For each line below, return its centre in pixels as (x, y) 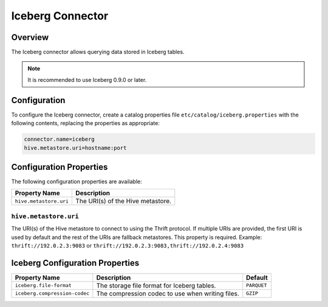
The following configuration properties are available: (77, 181)
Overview (30, 37)
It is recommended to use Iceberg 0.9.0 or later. (87, 79)
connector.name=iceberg (60, 139)
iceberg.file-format (43, 285)
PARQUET (257, 285)
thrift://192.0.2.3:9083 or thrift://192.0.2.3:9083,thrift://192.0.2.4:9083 (128, 245)
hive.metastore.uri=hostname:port (75, 148)
